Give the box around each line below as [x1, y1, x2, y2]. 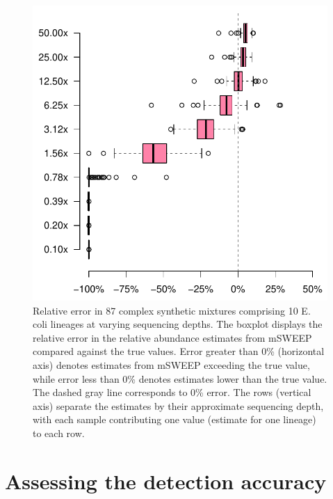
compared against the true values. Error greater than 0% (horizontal [33, 344, 325, 358]
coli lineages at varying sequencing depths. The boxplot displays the [33, 317, 323, 331]
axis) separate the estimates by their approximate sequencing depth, [33, 398, 324, 413]
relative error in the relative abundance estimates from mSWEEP [33, 330, 312, 344]
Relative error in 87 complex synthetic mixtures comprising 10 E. [33, 303, 311, 317]
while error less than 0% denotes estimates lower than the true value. [33, 371, 327, 386]
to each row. [33, 425, 85, 440]
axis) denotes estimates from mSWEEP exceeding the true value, [33, 357, 310, 372]
